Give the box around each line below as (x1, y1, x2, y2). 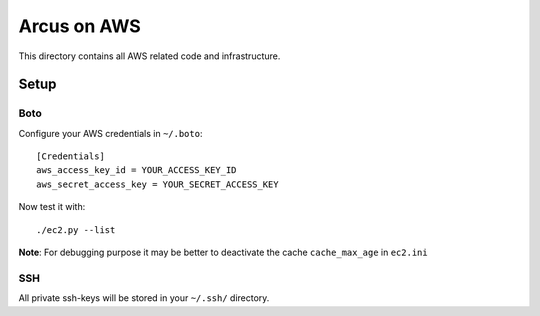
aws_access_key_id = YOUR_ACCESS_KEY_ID (36, 165, 237, 176)
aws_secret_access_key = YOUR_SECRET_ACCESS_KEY (36, 178, 279, 190)
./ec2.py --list (36, 224, 116, 235)
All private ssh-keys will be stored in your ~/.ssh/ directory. (18, 292, 270, 304)
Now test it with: (18, 201, 86, 213)
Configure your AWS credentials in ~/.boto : (18, 127, 203, 139)
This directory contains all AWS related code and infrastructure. (18, 50, 281, 62)
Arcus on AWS (18, 15, 142, 37)
